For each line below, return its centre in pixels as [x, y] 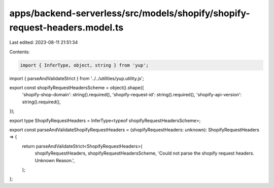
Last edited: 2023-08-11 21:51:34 [44, 43]
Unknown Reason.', [55, 160]
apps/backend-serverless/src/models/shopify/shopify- [130, 13]
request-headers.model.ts [66, 27]
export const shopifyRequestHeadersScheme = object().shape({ [77, 88]
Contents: [20, 52]
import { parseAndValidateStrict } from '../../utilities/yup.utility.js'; [77, 78]
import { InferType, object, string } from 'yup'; [84, 65]
